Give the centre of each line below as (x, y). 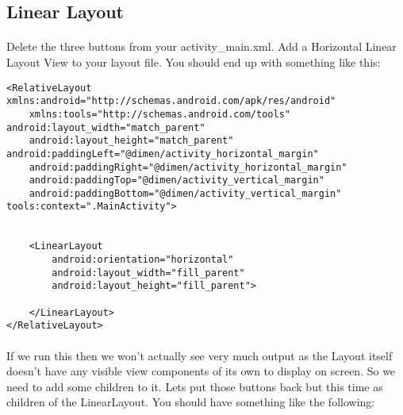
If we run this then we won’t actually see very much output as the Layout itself (200, 355)
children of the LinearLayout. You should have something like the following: (191, 402)
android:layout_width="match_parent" (106, 127)
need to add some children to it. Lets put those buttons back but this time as (195, 386)
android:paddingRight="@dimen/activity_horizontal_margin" (188, 167)
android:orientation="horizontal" (143, 260)
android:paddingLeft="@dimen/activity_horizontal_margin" (163, 154)
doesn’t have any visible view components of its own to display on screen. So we (201, 371)
